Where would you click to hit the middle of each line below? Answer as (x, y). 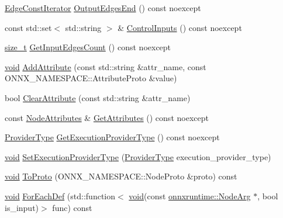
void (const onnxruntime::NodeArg (190, 195)
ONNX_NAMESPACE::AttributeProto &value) (91, 78)
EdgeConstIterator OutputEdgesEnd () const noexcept (103, 8)
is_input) (22, 207)
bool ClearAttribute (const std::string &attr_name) (98, 97)
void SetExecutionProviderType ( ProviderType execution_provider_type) (138, 156)
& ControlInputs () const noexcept (180, 27)
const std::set (28, 27)
